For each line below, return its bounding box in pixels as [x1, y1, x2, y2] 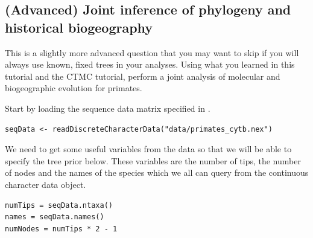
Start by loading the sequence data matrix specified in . [5, 101, 210, 114]
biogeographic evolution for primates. [5, 82, 142, 94]
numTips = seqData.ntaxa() [5, 201, 113, 210]
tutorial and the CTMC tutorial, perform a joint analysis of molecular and [5, 69, 280, 82]
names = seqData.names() [5, 213, 104, 222]
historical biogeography [5, 18, 153, 36]
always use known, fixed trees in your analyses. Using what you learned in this [5, 58, 295, 71]
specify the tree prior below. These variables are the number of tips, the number [5, 154, 301, 167]
